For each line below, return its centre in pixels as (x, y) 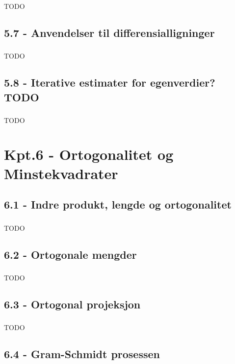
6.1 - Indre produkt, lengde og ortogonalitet (118, 204)
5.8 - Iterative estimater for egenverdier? (110, 82)
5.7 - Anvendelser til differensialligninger (109, 32)
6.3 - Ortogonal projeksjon (72, 304)
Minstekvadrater (61, 173)
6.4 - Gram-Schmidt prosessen (82, 354)
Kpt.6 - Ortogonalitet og (89, 154)
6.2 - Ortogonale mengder (70, 254)
